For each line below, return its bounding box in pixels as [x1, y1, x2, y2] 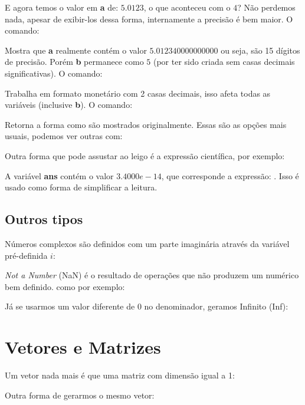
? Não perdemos [237, 1, 296, 13]
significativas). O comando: [5, 67, 103, 79]
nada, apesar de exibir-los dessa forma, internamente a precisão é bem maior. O [5, 12, 293, 25]
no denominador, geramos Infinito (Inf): [144, 300, 288, 312]
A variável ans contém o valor [5, 169, 114, 182]
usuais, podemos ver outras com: [5, 130, 123, 142]
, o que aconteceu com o [143, 1, 231, 13]
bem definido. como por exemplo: [5, 280, 125, 292]
